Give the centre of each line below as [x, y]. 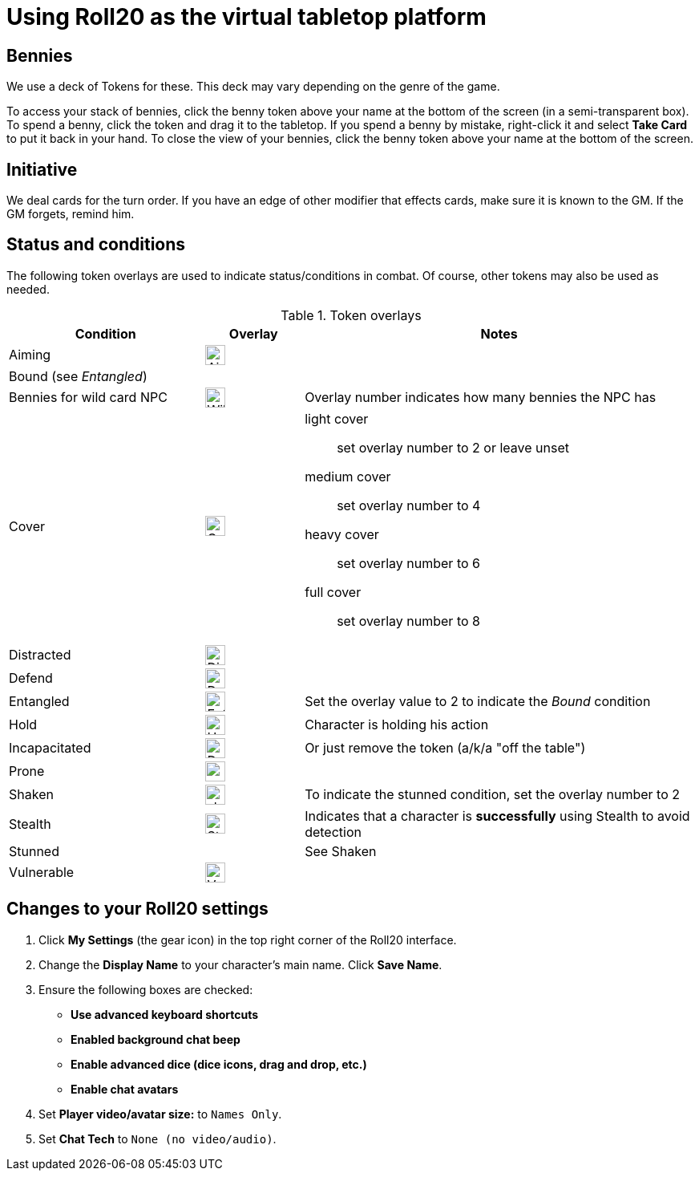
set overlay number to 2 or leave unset [453, 447]
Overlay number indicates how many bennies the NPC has [481, 398]
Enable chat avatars [125, 1089]
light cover [337, 418]
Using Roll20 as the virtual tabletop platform [246, 17]
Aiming [30, 355]
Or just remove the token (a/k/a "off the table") [445, 748]
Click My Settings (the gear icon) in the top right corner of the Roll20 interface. [248, 940]
